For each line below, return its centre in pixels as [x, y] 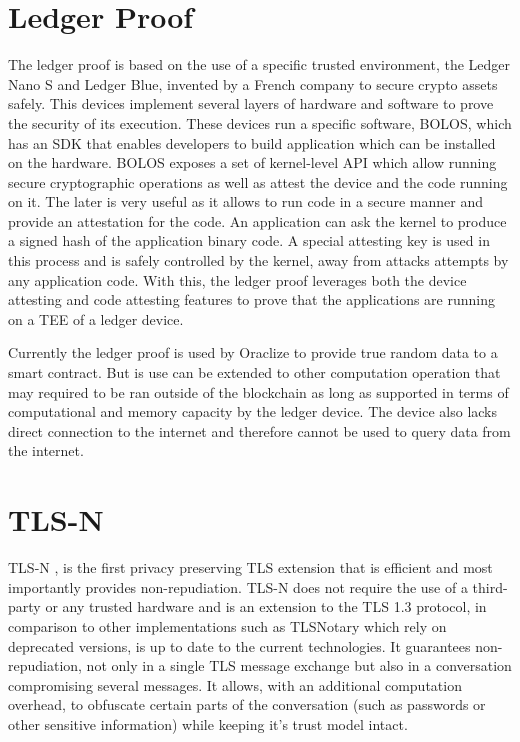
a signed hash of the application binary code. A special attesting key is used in [249, 240]
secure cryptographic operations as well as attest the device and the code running [258, 181]
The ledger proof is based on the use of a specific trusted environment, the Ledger [259, 64]
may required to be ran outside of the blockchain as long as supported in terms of [258, 391]
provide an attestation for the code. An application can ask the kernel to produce [257, 220]
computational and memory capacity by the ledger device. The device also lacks [253, 411]
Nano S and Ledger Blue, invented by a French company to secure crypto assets [253, 83]
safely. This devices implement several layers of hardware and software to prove [251, 103]
